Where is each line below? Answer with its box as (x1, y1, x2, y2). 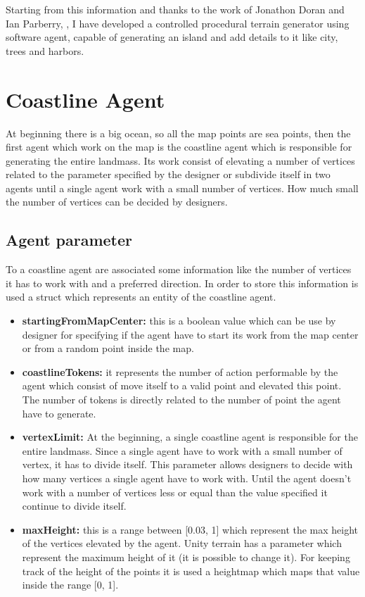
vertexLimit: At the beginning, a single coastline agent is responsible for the (22, 429, 358, 444)
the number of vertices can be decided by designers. (6, 194, 228, 209)
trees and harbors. (6, 43, 84, 58)
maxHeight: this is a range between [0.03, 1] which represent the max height (22, 522, 359, 536)
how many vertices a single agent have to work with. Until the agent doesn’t (22, 470, 352, 485)
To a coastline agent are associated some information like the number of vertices (6, 262, 352, 277)
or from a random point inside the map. (22, 341, 194, 356)
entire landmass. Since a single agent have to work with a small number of (22, 443, 342, 458)
